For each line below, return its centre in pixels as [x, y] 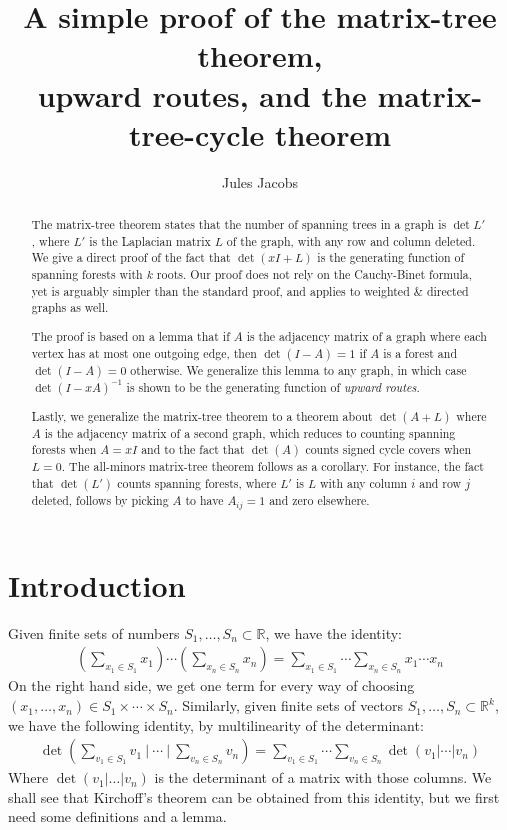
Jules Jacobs [260, 181]
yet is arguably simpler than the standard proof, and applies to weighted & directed [250, 290]
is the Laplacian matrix [150, 240]
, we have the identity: [333, 632]
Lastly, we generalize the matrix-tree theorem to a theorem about [202, 415]
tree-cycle [196, 133]
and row [440, 482]
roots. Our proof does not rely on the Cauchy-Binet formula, [314, 274]
